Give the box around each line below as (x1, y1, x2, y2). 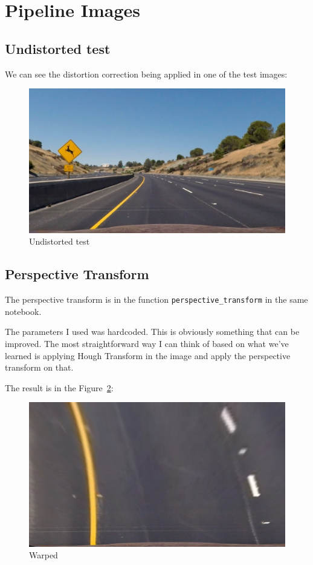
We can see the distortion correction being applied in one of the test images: (5, 67, 288, 80)
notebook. (5, 305, 42, 317)
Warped (29, 549, 58, 561)
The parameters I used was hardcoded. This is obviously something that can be (5, 325, 300, 338)
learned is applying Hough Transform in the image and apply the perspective (5, 349, 291, 362)
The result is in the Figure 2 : (5, 381, 114, 394)
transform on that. (5, 361, 74, 374)
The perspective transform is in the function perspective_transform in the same (5, 293, 308, 306)
